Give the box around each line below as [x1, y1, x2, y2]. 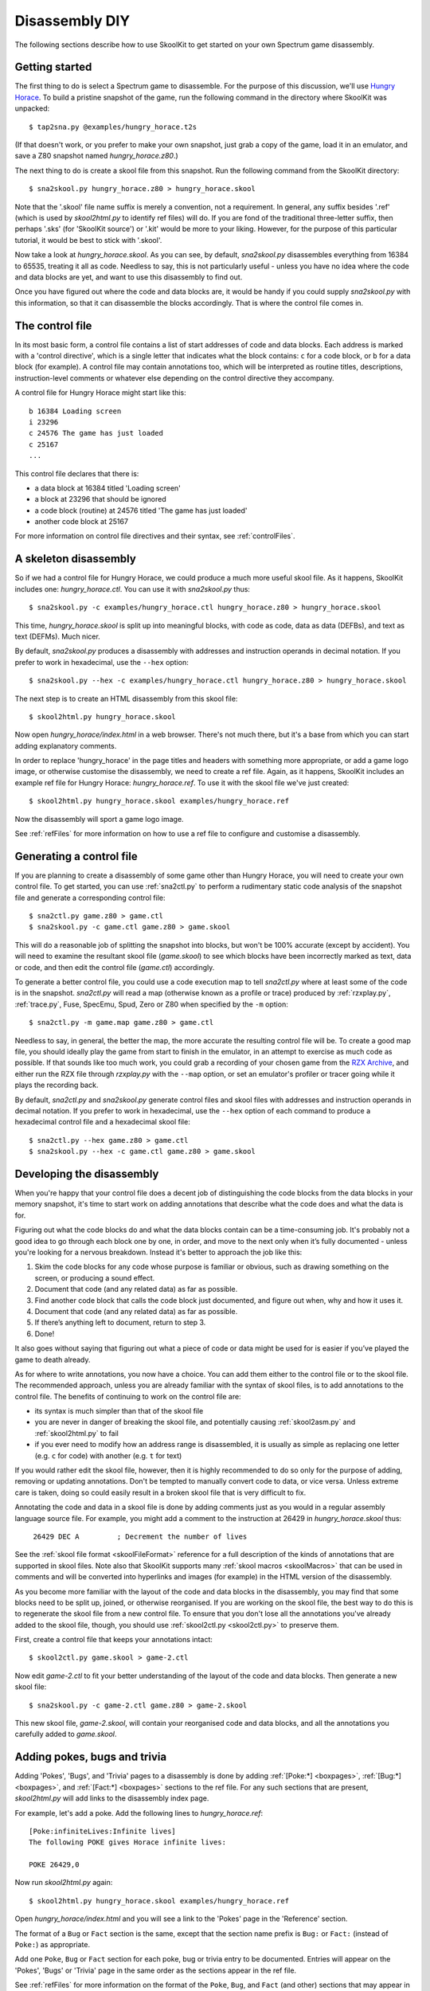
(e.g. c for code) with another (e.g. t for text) [34, 1450, 182, 1461]
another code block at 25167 [34, 517, 129, 526]
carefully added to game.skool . [14, 1729, 117, 1739]
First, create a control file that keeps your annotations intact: [14, 1635, 213, 1645]
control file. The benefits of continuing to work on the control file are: [14, 1391, 242, 1401]
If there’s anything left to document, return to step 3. [34, 1318, 206, 1328]
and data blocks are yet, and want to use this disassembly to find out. [14, 272, 243, 282]
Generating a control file [14, 849, 139, 863]
